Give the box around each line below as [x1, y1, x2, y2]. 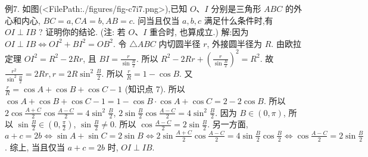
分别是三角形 [211, 2, 261, 14]
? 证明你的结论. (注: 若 [38, 26, 126, 38]
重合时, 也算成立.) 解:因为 [149, 26, 249, 38]
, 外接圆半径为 [207, 37, 263, 49]
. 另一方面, [207, 118, 248, 130]
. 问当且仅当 [132, 14, 180, 26]
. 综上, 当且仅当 [5, 140, 66, 153]
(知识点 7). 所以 [124, 83, 185, 95]
